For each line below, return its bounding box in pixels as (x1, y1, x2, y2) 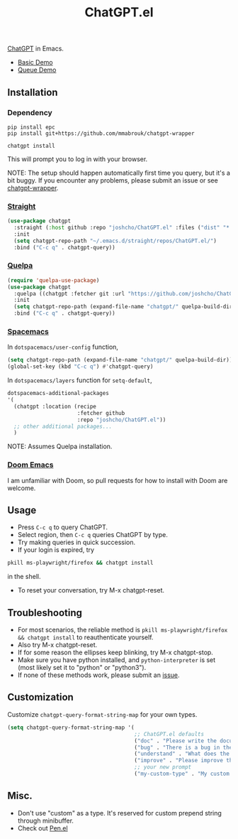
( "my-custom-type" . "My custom (134, 770, 230, 777)
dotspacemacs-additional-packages (7, 390, 110, 397)
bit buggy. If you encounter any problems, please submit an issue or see (7, 175, 218, 185)
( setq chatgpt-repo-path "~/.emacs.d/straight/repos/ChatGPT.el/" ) (13, 237, 217, 244)
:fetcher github (76, 409, 125, 416)
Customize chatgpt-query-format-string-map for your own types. (7, 710, 198, 718)
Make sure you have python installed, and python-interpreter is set (17, 656, 216, 664)
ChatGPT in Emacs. (7, 44, 64, 53)
